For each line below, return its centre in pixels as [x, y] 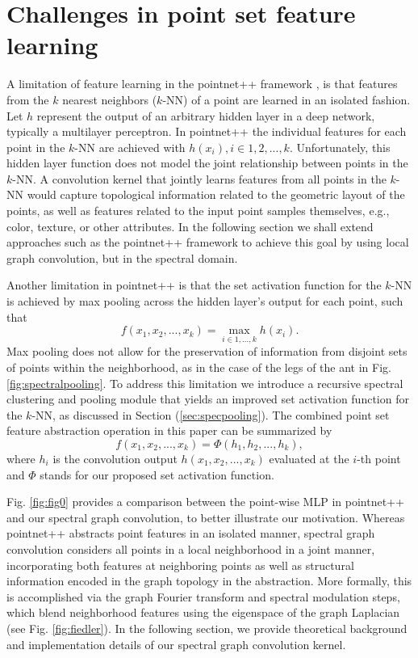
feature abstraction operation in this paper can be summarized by [169, 430]
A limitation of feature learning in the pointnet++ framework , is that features [202, 84]
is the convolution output [115, 458]
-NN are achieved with [130, 147]
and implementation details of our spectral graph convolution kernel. [176, 644]
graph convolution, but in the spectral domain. [122, 257]
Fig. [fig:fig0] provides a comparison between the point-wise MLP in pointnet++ [205, 502]
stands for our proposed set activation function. [157, 474]
